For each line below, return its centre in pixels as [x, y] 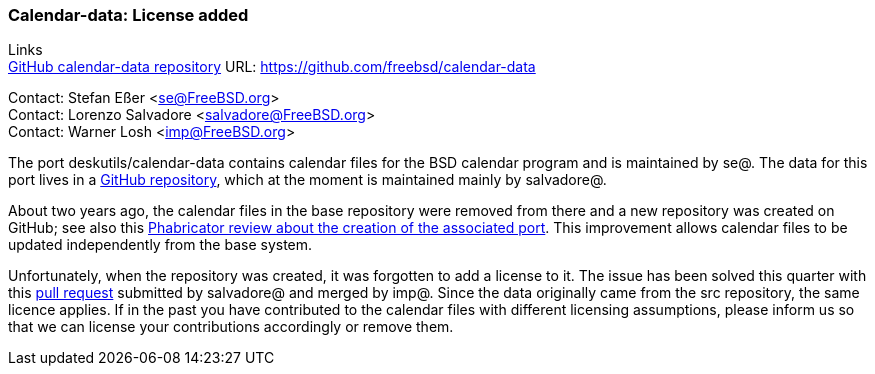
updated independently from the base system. [160, 245]
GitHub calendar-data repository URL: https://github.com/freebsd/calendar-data [272, 67]
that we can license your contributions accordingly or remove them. [231, 327]
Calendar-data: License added [128, 15]
